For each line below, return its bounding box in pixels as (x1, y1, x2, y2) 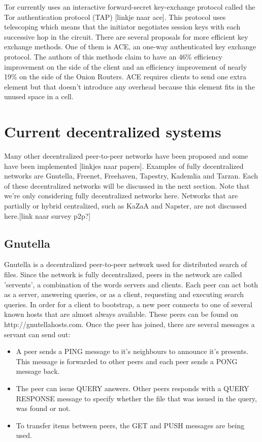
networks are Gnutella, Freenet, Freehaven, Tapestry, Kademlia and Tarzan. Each (4, 170, 258, 181)
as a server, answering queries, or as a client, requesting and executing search (4, 289, 244, 300)
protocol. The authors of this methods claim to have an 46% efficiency (4, 51, 222, 62)
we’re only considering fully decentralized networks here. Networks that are (4, 190, 238, 201)
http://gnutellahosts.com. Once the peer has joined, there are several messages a (4, 318, 255, 329)
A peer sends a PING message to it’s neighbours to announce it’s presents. (16, 346, 249, 357)
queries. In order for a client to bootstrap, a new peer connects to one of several (4, 299, 252, 309)
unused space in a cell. (4, 91, 74, 102)
